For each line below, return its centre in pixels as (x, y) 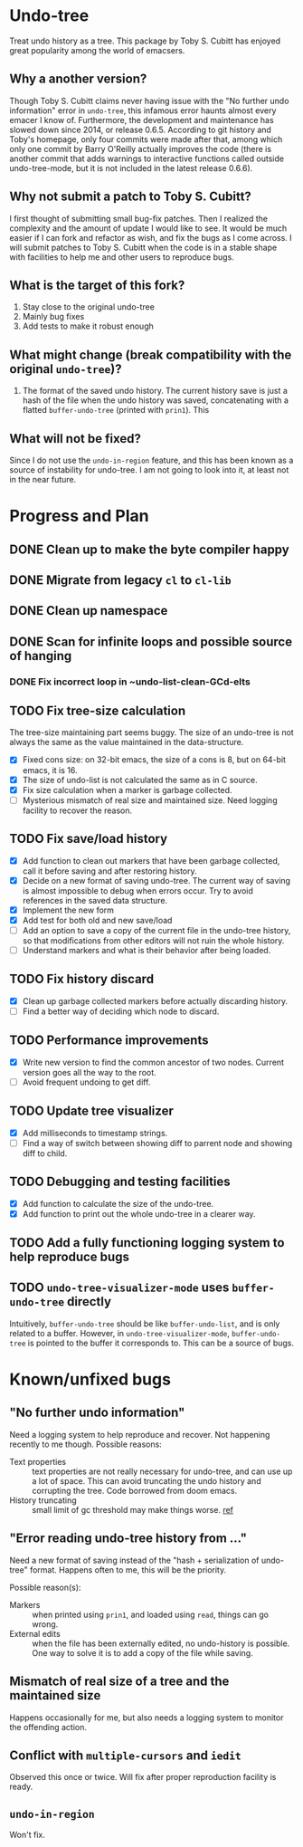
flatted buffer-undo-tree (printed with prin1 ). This (116, 410)
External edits (35, 1633)
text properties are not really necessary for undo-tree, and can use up (162, 1471)
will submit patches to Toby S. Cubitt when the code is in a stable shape (143, 247)
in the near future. (43, 479)
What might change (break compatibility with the (151, 354)
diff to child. (45, 1153)
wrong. (45, 1624)
